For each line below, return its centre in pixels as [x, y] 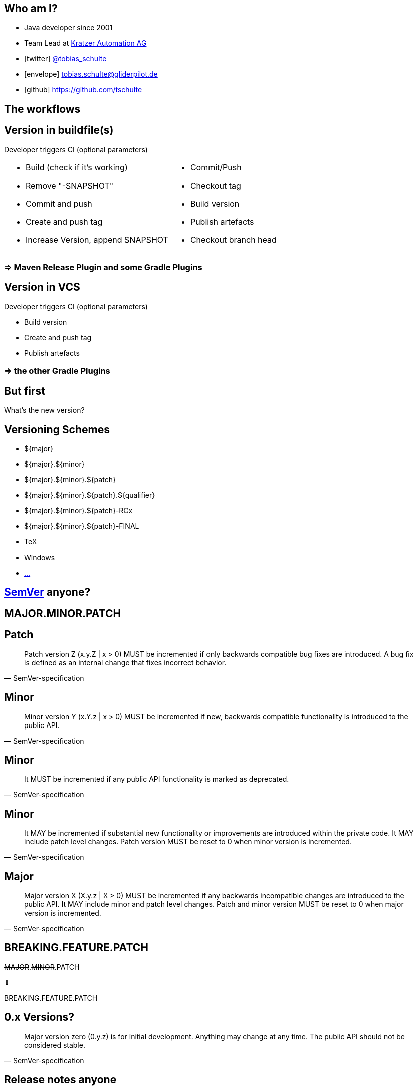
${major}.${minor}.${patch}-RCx [78, 510]
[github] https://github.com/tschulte [83, 90]
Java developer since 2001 [68, 28]
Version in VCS [42, 287]
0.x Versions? [39, 1017]
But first [25, 391]
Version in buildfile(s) [59, 130]
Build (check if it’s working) [77, 167]
